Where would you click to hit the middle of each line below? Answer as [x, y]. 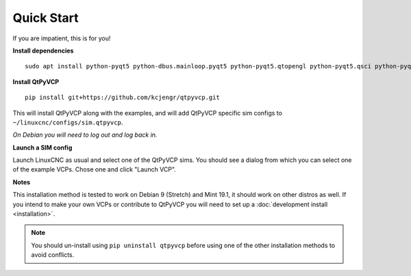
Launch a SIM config [42, 148]
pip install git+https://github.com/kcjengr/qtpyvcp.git [123, 98]
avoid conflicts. [53, 255]
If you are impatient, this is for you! [62, 38]
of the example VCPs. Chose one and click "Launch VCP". [94, 169]
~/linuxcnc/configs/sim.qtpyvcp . [68, 122]
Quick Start [46, 18]
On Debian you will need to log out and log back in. [85, 135]
